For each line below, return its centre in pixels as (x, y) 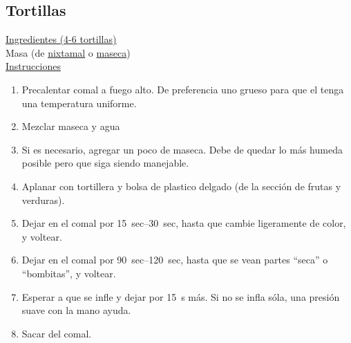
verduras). (43, 200)
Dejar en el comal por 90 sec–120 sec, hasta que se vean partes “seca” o (175, 260)
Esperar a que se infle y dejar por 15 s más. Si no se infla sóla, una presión (181, 296)
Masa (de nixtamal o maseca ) (68, 52)
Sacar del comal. (57, 333)
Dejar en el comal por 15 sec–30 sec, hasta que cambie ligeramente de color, (184, 223)
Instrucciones (33, 66)
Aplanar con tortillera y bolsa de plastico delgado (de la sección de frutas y (181, 186)
